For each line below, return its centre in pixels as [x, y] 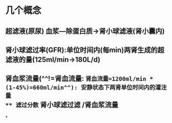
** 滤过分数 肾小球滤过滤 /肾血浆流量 [62, 105]
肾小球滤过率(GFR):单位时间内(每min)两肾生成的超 [85, 50]
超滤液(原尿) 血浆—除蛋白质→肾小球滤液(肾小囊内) [85, 31]
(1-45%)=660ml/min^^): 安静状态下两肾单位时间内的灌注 [86, 88]
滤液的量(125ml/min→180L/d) [53, 59]
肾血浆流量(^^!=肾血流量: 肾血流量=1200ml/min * [79, 79]
